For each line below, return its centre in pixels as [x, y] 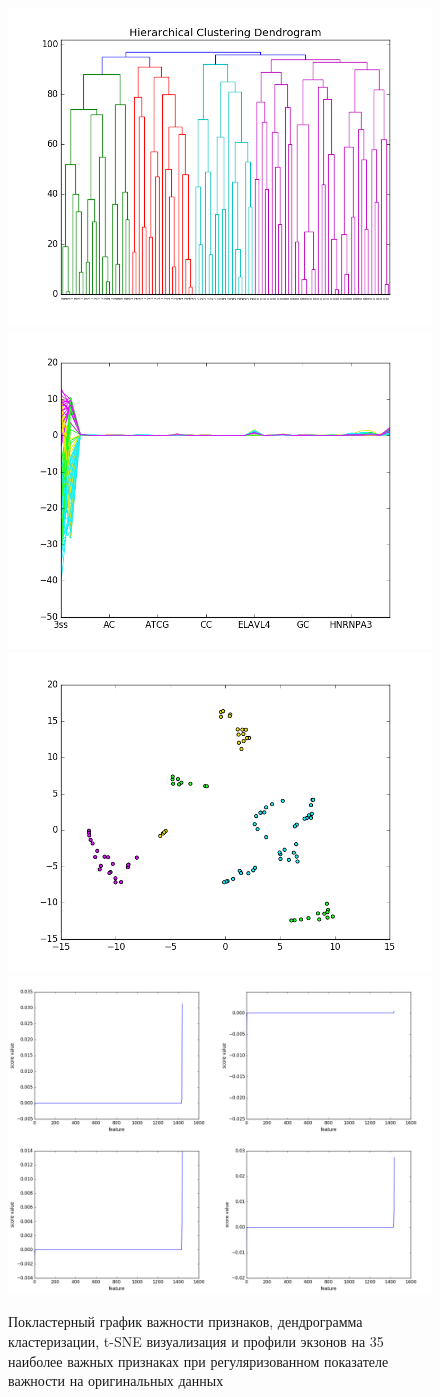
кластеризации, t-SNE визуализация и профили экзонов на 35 [196, 1340]
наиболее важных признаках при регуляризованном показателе [198, 1360]
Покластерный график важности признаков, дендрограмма [185, 1321]
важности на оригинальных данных [116, 1380]
